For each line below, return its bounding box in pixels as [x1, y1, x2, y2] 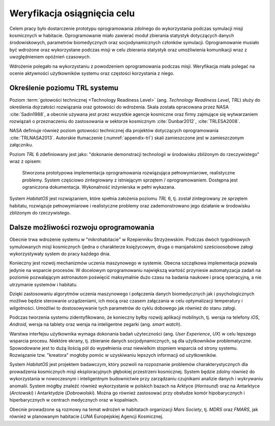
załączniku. [9, 142, 34, 148]
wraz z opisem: [9, 158, 42, 164]
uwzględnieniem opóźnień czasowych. [9, 54, 91, 60]
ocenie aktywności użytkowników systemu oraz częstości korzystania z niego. [9, 70, 175, 76]
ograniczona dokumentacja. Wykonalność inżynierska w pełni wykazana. [22, 184, 176, 190]
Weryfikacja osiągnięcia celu [9, 8, 135, 19]
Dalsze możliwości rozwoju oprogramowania [9, 223, 155, 232]
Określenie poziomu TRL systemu [9, 83, 119, 92]
